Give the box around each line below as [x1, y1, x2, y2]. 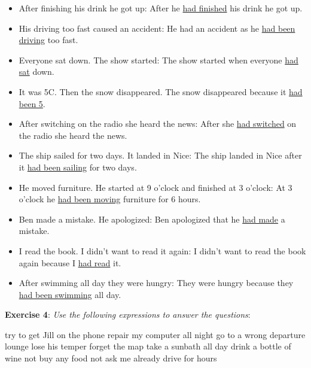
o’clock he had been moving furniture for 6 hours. [19, 193, 201, 205]
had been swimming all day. [19, 288, 121, 300]
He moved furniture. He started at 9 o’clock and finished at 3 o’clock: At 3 [19, 181, 292, 193]
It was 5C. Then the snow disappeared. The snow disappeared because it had [19, 85, 303, 98]
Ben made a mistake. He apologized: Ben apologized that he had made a [19, 212, 285, 225]
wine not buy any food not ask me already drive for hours [5, 352, 217, 364]
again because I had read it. [19, 256, 121, 269]
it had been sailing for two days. [19, 160, 137, 173]
